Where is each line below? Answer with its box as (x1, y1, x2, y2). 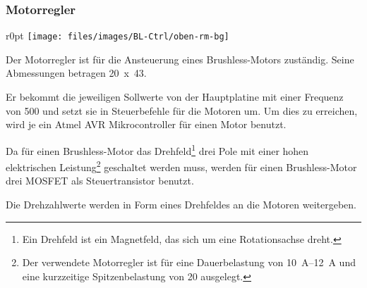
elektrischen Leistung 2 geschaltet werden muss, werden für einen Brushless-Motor (6, 158, 357, 174)
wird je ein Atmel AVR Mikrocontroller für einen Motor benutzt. (6, 117, 287, 132)
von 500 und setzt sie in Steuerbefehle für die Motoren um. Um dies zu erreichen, (6, 103, 358, 118)
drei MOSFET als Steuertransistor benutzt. (6, 173, 194, 188)
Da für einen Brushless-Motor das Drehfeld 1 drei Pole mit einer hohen (6, 141, 309, 158)
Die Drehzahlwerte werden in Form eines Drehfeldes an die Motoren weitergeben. (6, 196, 357, 211)
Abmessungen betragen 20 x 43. (6, 65, 147, 80)
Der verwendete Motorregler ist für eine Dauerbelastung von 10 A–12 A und (22, 255, 356, 270)
